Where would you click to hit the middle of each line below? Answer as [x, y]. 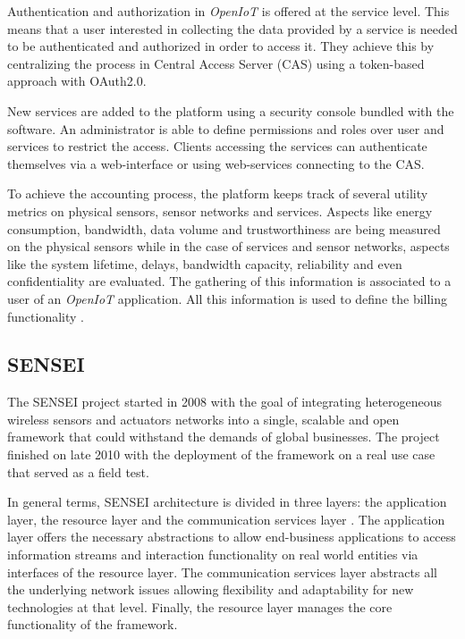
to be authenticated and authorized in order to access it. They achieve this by [221, 46]
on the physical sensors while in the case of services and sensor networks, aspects [228, 246]
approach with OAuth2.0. [77, 81]
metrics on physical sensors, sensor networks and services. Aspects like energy [220, 210]
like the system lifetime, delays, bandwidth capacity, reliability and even [205, 263]
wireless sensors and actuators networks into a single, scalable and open [203, 419]
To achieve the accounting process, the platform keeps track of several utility [218, 193]
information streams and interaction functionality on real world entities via [213, 555]
